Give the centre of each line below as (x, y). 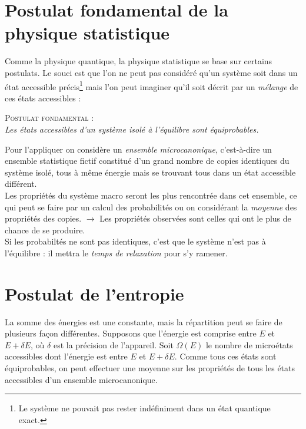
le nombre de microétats (249, 344)
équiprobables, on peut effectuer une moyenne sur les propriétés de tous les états (150, 367)
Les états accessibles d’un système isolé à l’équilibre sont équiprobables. (132, 129)
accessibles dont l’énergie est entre (66, 356)
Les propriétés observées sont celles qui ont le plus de (195, 218)
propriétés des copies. (43, 218)
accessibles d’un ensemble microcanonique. (81, 379)
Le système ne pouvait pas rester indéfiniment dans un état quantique (144, 408)
